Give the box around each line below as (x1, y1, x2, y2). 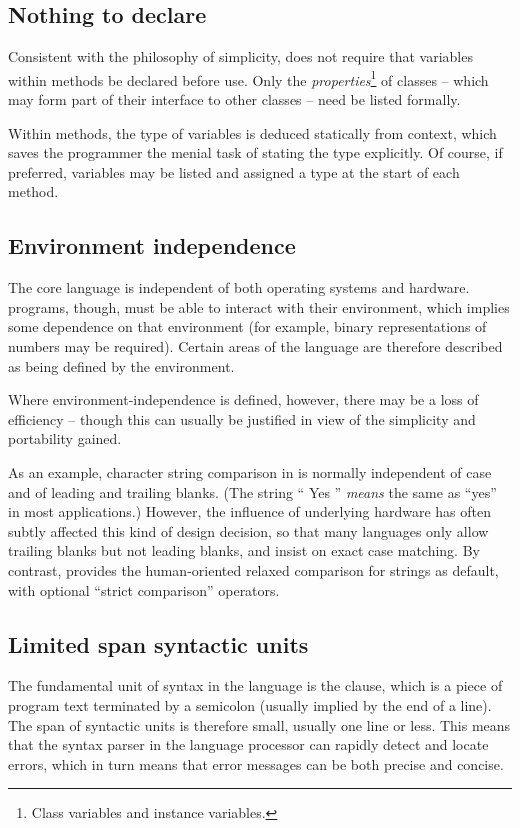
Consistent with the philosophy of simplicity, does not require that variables (8, 46, 473, 67)
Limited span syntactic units (8, 628, 309, 659)
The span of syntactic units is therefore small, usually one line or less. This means (8, 714, 511, 735)
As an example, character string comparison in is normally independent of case (8, 461, 492, 482)
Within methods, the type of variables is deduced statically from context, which (8, 122, 497, 143)
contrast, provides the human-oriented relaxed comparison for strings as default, (8, 559, 499, 580)
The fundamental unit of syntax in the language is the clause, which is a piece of (8, 675, 503, 696)
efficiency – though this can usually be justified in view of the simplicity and (8, 408, 476, 429)
